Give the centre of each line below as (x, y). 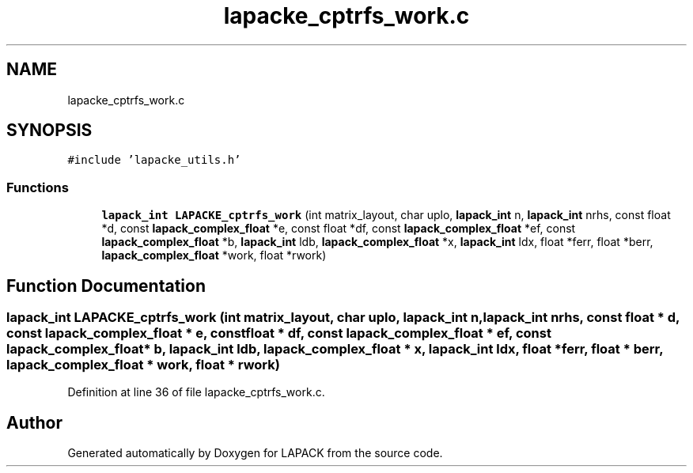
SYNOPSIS (49, 131)
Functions (38, 187)
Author (34, 422)
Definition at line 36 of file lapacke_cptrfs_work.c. (196, 392)
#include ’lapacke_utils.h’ (154, 160)
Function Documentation (106, 286)
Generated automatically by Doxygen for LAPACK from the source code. (255, 453)
